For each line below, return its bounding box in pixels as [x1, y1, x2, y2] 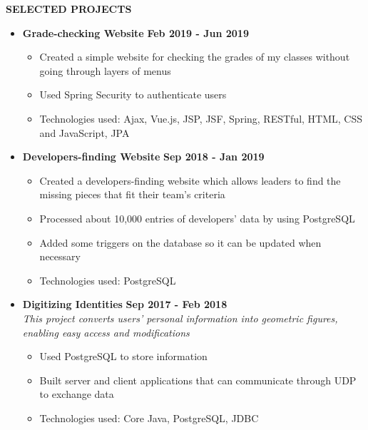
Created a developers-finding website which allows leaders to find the [39, 173, 341, 188]
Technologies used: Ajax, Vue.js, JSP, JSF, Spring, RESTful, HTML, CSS [39, 111, 363, 126]
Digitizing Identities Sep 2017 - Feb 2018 [22, 297, 228, 312]
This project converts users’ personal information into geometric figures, [22, 310, 338, 325]
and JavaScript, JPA [39, 125, 130, 140]
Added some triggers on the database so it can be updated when [39, 235, 322, 250]
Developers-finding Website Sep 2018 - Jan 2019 [22, 149, 265, 164]
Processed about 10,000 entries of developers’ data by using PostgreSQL [39, 210, 355, 225]
